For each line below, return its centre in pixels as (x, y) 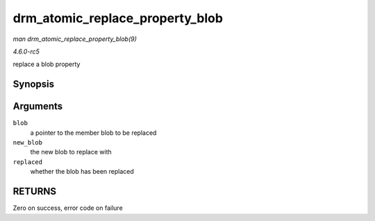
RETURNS (35, 191)
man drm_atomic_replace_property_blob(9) (75, 39)
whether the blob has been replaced (82, 172)
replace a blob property (47, 64)
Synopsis (34, 84)
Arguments (38, 107)
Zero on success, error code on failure (68, 208)
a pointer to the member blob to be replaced (93, 133)
